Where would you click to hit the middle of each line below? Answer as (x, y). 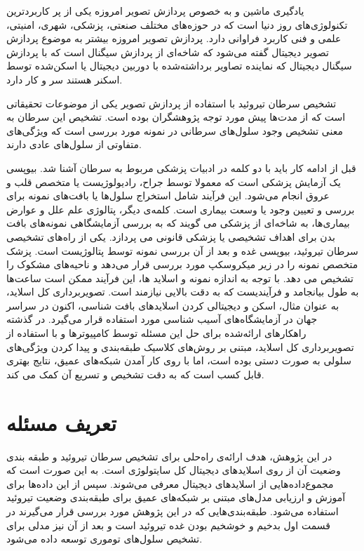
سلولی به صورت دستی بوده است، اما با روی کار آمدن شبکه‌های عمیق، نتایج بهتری (179, 360)
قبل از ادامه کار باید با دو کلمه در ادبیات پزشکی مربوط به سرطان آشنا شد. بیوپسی (181, 167)
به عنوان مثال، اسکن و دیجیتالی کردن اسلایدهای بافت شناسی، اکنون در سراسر (173, 305)
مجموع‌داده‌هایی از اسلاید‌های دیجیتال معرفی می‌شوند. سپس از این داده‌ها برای (170, 483)
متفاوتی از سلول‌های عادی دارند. (74, 144)
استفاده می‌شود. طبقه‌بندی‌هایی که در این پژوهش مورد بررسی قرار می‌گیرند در (173, 511)
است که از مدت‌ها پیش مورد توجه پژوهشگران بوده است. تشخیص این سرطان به (176, 117)
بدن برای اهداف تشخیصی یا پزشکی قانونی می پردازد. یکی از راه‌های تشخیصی (171, 236)
